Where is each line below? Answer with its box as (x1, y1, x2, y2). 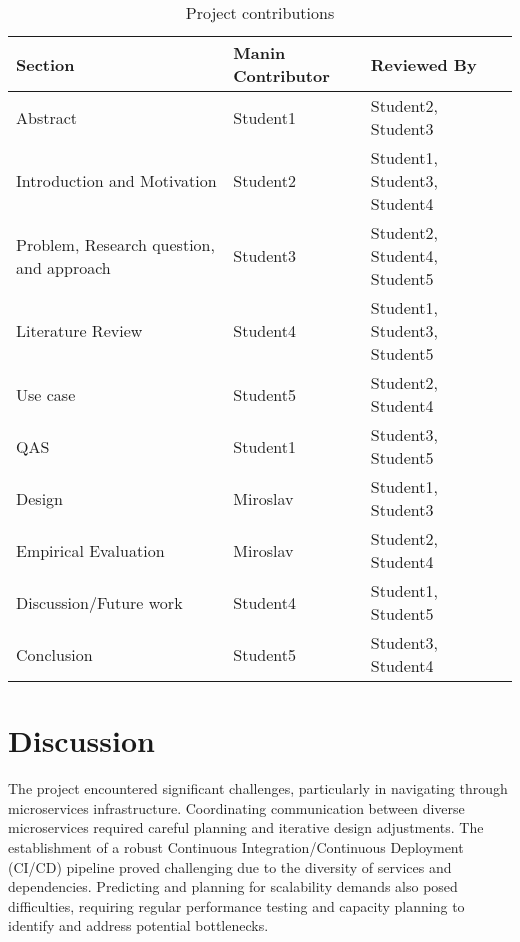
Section (16, 52, 75, 76)
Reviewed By (370, 52, 477, 76)
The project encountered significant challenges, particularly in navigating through (8, 778, 508, 799)
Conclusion (16, 642, 93, 666)
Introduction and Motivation (16, 169, 217, 192)
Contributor (233, 64, 330, 87)
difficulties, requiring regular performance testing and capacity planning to (8, 895, 465, 916)
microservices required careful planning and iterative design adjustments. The (8, 817, 484, 838)
